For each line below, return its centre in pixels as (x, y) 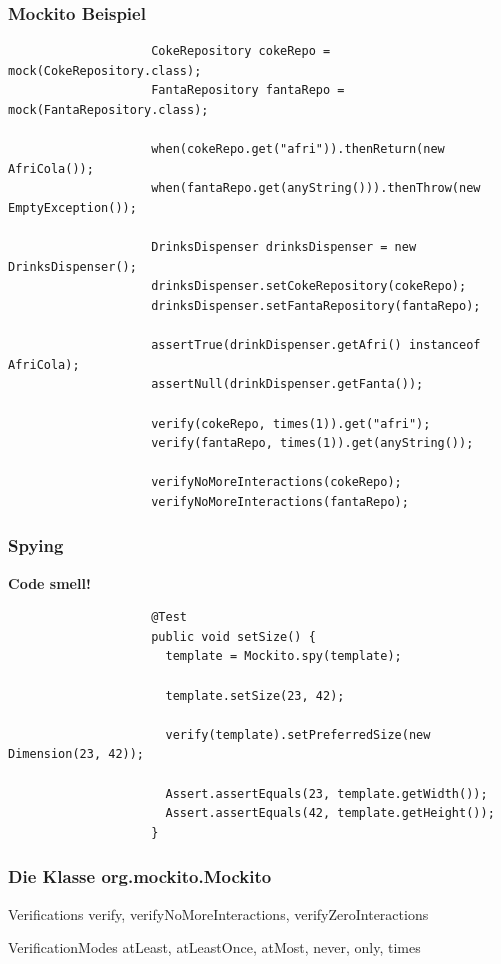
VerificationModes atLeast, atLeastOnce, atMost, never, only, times (214, 947)
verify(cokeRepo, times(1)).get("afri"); (291, 423)
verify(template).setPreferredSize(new (298, 734)
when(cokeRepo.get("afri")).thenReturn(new (298, 149)
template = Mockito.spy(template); (283, 656)
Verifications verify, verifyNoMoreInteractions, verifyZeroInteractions (218, 913)
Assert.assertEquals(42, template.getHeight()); (330, 813)
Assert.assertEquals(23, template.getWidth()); (326, 793)
